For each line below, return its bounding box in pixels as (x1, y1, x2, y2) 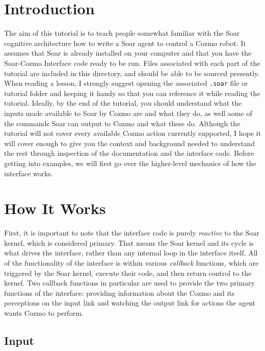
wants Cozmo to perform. (4, 307, 84, 318)
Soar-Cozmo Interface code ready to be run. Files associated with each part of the (4, 57, 260, 68)
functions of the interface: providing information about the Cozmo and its (4, 287, 235, 298)
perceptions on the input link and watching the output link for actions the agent (4, 297, 256, 308)
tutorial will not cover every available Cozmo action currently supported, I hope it (4, 128, 261, 138)
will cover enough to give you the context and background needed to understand (4, 137, 255, 148)
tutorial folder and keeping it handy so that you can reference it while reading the (4, 87, 260, 98)
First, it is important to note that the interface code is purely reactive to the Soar (4, 227, 259, 238)
